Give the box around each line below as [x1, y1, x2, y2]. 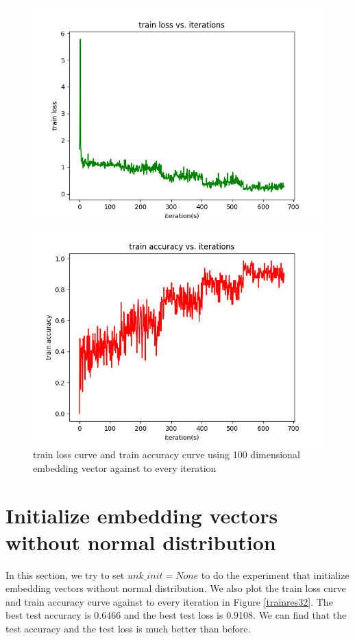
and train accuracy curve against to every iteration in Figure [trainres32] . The [5, 594, 333, 608]
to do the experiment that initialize [201, 567, 350, 582]
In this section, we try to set [5, 567, 125, 582]
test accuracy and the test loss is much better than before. [5, 621, 251, 636]
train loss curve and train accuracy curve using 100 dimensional [33, 447, 300, 462]
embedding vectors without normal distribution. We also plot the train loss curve [5, 581, 346, 595]
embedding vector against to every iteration [33, 460, 217, 475]
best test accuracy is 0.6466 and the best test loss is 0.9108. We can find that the [5, 608, 347, 622]
